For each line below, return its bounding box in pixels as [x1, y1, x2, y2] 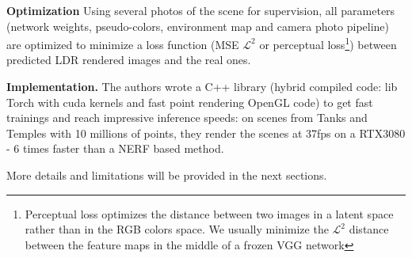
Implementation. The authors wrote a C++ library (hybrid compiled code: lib [6, 78, 398, 95]
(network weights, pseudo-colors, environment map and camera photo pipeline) [6, 17, 389, 34]
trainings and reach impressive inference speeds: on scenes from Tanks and [6, 109, 368, 126]
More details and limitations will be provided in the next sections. [6, 167, 327, 183]
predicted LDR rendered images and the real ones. [6, 51, 251, 68]
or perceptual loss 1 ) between [259, 34, 397, 52]
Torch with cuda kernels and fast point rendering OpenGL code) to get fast [6, 93, 373, 110]
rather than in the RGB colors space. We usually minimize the [25, 221, 329, 237]
